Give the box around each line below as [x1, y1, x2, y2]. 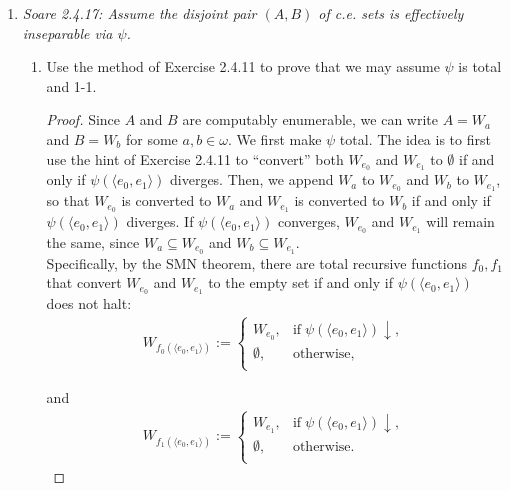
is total [458, 56, 502, 77]
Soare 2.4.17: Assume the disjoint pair [22, 3, 257, 23]
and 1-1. [46, 75, 97, 96]
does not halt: [46, 293, 132, 314]
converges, [277, 211, 340, 232]
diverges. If [126, 211, 194, 232]
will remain [426, 211, 495, 232]
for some [125, 128, 178, 149]
